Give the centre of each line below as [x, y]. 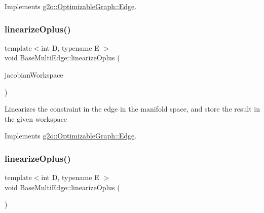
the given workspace [36, 118]
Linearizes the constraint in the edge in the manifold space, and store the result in [132, 109]
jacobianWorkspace [34, 75]
